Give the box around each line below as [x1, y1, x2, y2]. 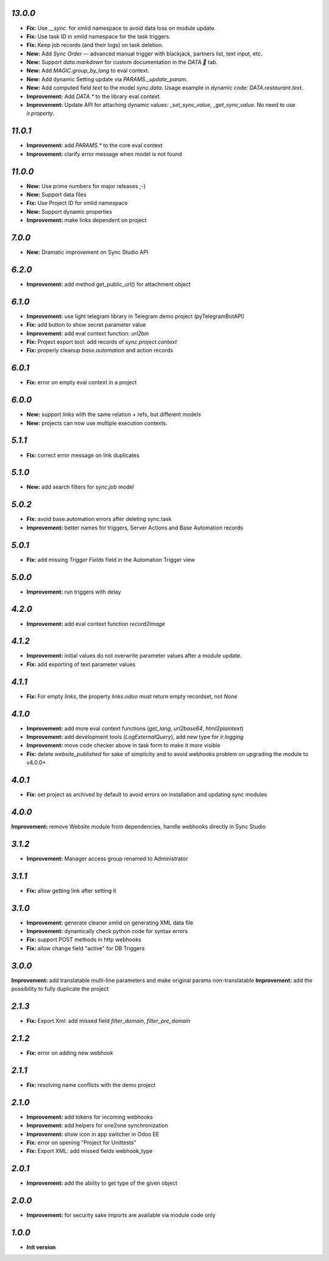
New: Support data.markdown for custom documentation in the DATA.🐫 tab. [26, 59, 218, 66]
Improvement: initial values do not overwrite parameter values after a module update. [26, 652, 242, 660]
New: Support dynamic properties [26, 208, 113, 215]
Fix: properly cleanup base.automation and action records [26, 347, 174, 354]
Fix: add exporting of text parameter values [26, 660, 136, 668]
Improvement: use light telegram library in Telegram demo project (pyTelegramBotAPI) [26, 312, 245, 320]
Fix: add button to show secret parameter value [26, 321, 146, 329]
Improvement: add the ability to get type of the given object [26, 1179, 178, 1187]
